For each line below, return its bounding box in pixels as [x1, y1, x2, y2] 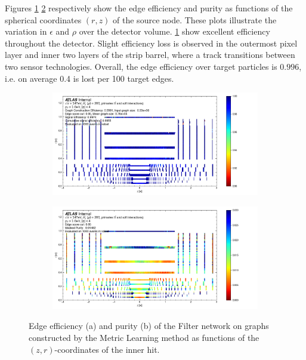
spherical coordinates [5, 13, 82, 26]
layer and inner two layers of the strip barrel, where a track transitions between [5, 48, 295, 61]
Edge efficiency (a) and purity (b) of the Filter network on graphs [29, 319, 269, 332]
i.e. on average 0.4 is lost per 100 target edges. [5, 72, 174, 84]
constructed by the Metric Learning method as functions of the [29, 331, 259, 343]
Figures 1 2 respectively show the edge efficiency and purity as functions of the [5, 2, 293, 14]
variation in [5, 25, 47, 38]
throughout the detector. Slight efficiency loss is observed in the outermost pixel [5, 36, 298, 49]
